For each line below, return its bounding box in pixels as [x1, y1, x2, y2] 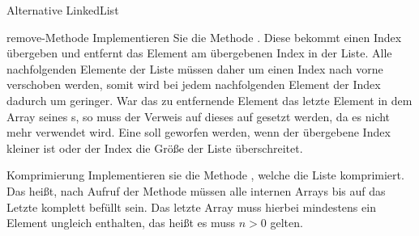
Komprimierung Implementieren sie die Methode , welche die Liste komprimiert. [6, 166, 404, 183]
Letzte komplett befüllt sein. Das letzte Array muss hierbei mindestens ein [6, 198, 376, 215]
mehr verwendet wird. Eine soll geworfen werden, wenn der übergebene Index [6, 124, 391, 141]
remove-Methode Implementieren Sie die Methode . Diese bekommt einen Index [6, 28, 402, 45]
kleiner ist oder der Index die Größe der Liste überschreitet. [6, 139, 303, 156]
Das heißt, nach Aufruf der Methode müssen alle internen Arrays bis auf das [6, 182, 386, 199]
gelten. [270, 214, 303, 231]
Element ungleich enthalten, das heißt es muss [6, 214, 236, 231]
